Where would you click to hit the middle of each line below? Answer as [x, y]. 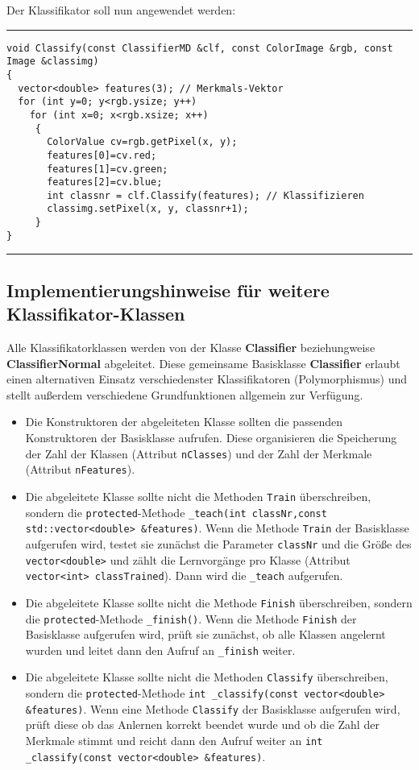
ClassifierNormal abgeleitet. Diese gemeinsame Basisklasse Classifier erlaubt [203, 363]
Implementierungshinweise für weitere [168, 290]
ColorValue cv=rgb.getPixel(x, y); [142, 142]
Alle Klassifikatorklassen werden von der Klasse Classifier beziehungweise [191, 348]
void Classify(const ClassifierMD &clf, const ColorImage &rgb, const [200, 48]
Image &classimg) [53, 62]
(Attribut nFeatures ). [80, 469]
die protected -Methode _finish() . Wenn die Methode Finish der [191, 618]
